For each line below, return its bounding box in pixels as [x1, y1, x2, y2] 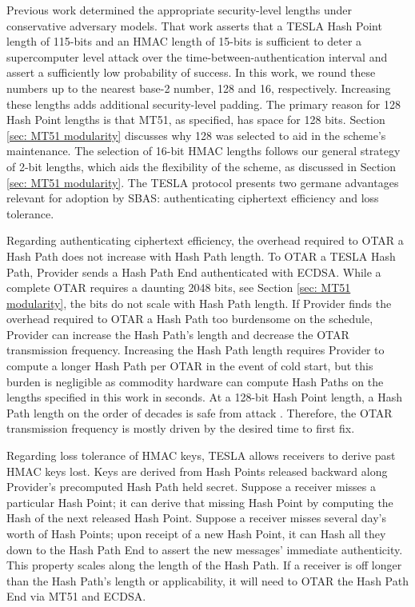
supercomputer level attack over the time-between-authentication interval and [6, 48, 388, 65]
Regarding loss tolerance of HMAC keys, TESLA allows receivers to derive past [6, 447, 396, 464]
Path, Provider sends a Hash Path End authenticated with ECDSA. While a [6, 263, 381, 280]
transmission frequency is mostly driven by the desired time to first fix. [6, 420, 355, 437]
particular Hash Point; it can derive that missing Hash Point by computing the [6, 493, 393, 510]
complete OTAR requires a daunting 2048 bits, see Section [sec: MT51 [6, 279, 351, 296]
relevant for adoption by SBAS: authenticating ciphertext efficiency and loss [6, 190, 379, 206]
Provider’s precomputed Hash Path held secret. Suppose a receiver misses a [6, 478, 376, 495]
